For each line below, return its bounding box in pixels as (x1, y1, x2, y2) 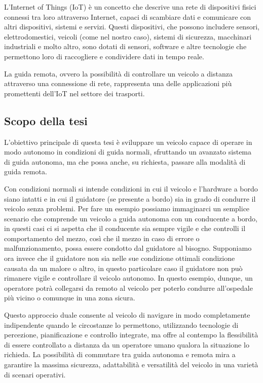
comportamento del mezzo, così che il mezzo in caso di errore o (4, 233, 200, 243)
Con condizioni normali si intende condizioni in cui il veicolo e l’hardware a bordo (4, 183, 258, 194)
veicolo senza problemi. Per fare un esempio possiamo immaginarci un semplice (4, 203, 250, 214)
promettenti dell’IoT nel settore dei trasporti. (4, 88, 145, 98)
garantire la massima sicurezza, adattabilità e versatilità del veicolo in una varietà (4, 359, 258, 370)
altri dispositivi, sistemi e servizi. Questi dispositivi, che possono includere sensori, (4, 21, 259, 32)
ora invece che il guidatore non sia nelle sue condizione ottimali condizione (4, 253, 235, 263)
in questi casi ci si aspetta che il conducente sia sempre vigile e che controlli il (4, 223, 246, 234)
